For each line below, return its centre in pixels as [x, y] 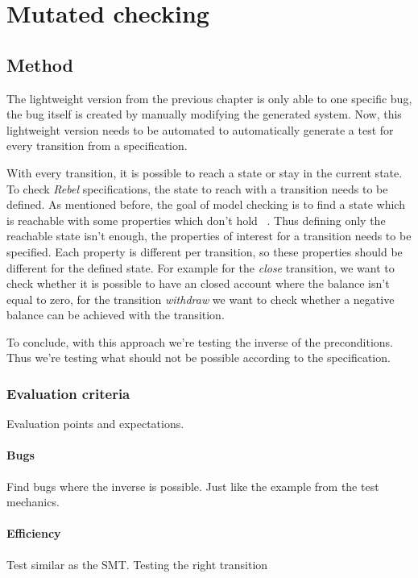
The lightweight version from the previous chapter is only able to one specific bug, [209, 98]
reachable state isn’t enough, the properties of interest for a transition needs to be [209, 236]
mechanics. [33, 502]
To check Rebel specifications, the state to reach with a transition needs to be [197, 188]
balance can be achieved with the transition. [116, 315]
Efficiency [34, 533]
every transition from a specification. [97, 146]
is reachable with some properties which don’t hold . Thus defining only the [196, 220]
